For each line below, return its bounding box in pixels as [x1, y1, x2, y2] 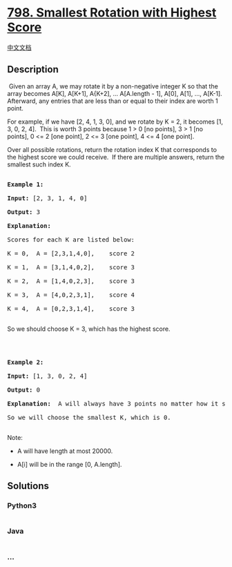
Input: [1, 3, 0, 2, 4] [7, 372, 88, 380]
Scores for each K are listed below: [7, 236, 135, 243]
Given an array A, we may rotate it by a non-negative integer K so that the [8, 81, 219, 90]
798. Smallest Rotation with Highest [7, 5, 217, 21]
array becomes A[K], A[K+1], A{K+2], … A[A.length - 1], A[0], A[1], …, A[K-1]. [7, 89, 222, 97]
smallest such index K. [7, 160, 71, 169]
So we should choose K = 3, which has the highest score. [7, 325, 171, 333]
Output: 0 [7, 385, 40, 394]
